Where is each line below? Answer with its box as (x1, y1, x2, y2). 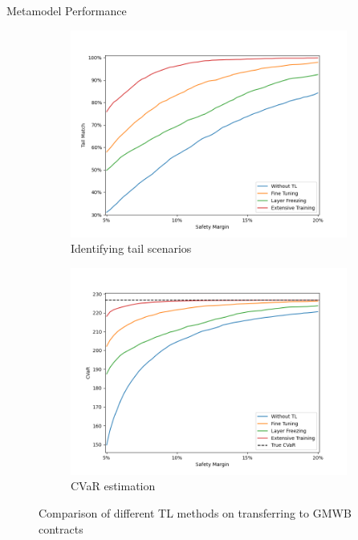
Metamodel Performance (6, 2, 127, 18)
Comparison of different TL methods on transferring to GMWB (39, 504, 352, 521)
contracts (39, 520, 83, 537)
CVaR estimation (71, 477, 156, 494)
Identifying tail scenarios (71, 240, 192, 257)
